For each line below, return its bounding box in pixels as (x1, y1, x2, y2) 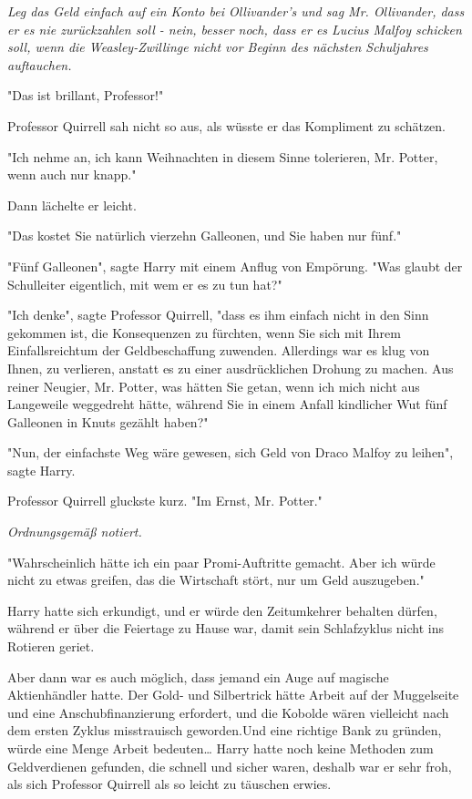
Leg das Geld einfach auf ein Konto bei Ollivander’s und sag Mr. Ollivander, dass (7, 2, 465, 20)
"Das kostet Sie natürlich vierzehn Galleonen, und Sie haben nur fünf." (7, 226, 402, 245)
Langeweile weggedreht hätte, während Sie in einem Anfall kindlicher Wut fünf (7, 394, 447, 414)
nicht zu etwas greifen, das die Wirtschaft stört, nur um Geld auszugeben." (7, 570, 425, 589)
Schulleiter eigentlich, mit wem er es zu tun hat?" (7, 274, 282, 293)
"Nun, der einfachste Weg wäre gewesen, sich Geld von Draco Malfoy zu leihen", (7, 443, 454, 462)
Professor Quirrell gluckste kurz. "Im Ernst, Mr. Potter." (7, 491, 323, 510)
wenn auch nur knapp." (7, 165, 137, 184)
